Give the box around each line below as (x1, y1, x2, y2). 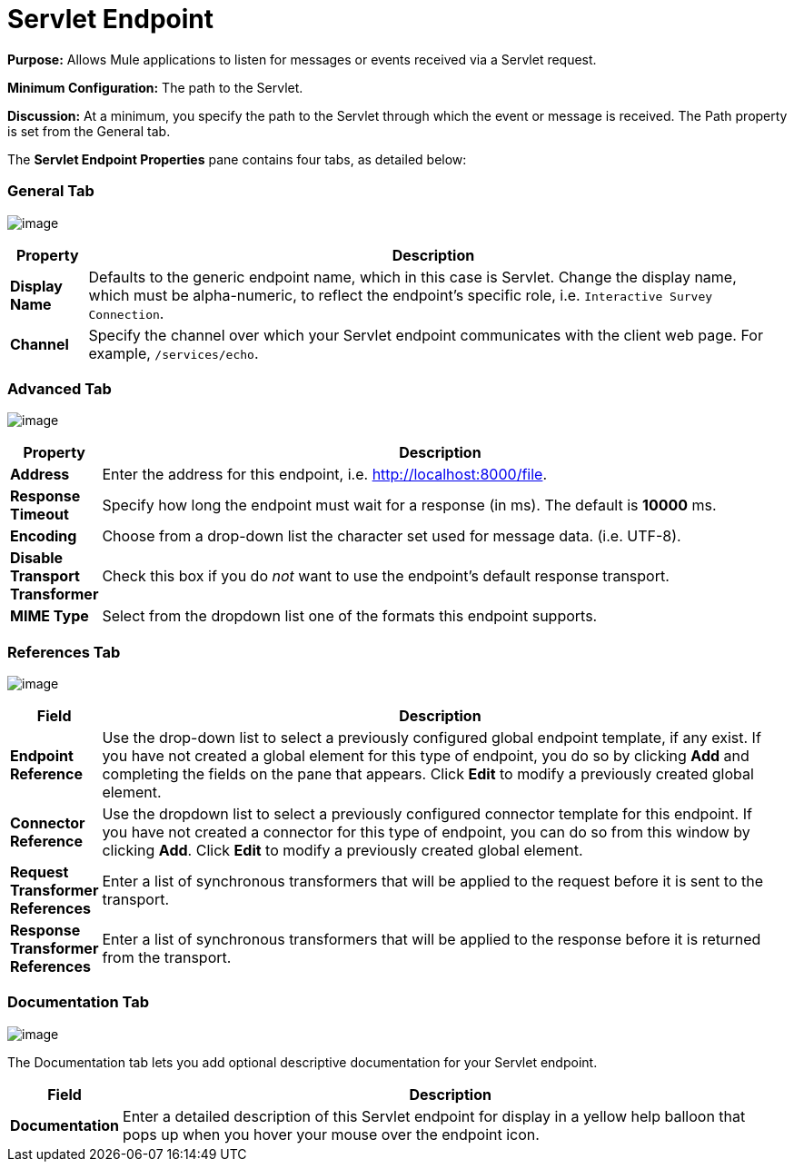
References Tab (7, 642, 121, 661)
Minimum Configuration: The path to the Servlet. (7, 79, 303, 95)
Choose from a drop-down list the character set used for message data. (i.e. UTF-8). (102, 527, 681, 546)
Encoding (10, 527, 77, 546)
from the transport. (102, 948, 232, 966)
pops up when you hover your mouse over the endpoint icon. (123, 1124, 540, 1144)
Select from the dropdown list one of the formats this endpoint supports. (102, 607, 598, 626)
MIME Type (10, 607, 89, 626)
